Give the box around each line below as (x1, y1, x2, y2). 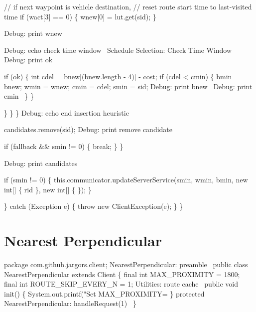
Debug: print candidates (4, 157, 78, 168)
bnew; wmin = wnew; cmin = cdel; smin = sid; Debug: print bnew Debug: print (4, 81, 253, 91)
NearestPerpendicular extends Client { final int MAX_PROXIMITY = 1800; (4, 269, 240, 279)
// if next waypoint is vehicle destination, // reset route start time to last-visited (4, 1, 252, 11)
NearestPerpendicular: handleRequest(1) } (4, 298, 136, 309)
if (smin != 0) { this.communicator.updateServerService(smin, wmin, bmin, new (4, 174, 248, 185)
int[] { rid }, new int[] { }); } (4, 184, 92, 194)
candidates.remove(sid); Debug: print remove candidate (4, 124, 173, 135)
